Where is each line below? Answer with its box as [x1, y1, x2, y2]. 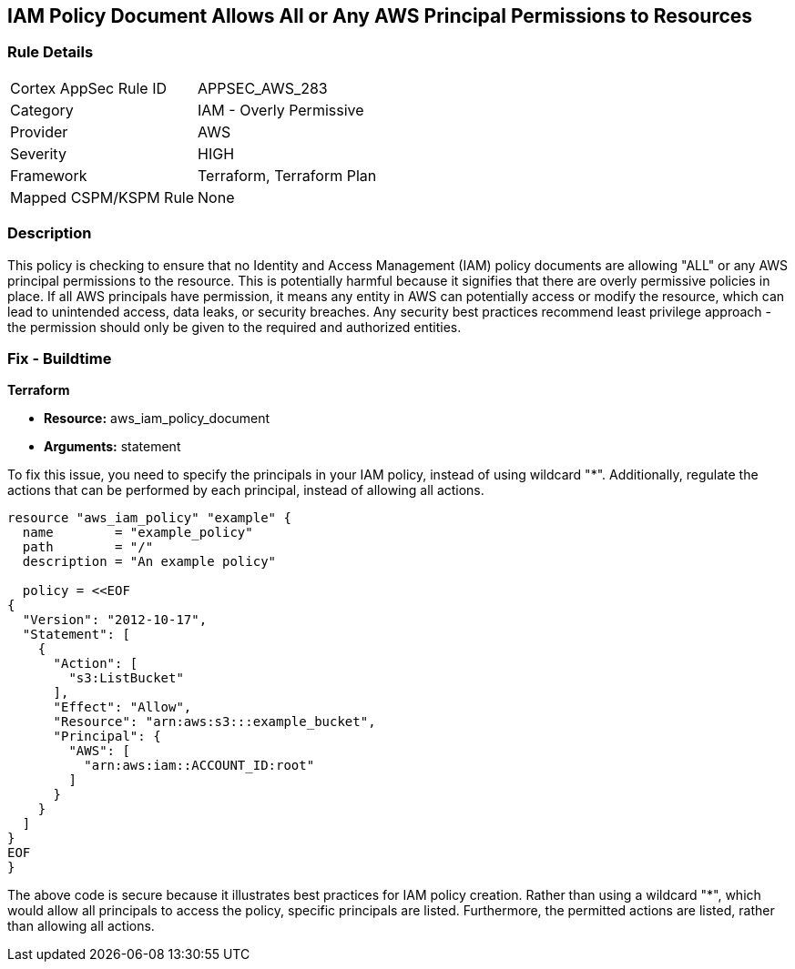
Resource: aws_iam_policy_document [44, 410, 270, 427]
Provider [10, 122, 68, 141]
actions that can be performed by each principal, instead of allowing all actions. [7, 482, 484, 499]
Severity [10, 144, 66, 163]
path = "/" [22, 540, 154, 555]
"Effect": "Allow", [53, 700, 192, 715]
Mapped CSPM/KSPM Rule [10, 187, 195, 207]
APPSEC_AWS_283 [198, 78, 328, 97]
